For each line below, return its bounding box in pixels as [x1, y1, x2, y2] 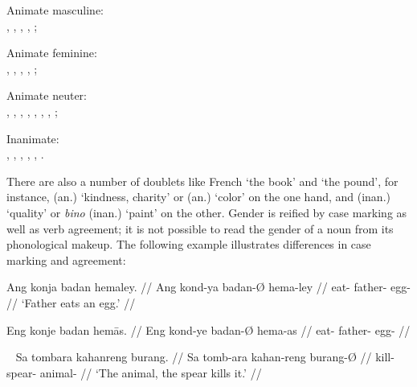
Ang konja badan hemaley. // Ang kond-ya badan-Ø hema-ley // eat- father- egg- [6, 278, 411, 295]
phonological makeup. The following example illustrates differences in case [6, 236, 371, 253]
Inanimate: [6, 130, 59, 146]
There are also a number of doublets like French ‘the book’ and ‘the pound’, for [6, 172, 399, 189]
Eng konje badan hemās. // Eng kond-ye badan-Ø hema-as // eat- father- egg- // [6, 321, 411, 338]
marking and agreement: [6, 251, 126, 268]
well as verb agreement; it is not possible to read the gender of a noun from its [6, 220, 394, 237]
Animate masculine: [6, 2, 104, 18]
